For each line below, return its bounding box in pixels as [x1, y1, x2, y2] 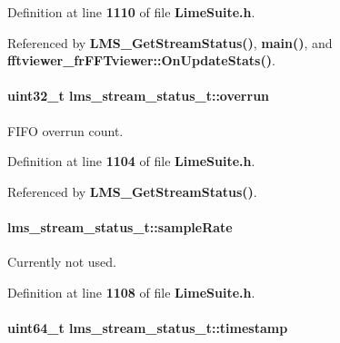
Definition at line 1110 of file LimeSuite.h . [7, 3, 255, 21]
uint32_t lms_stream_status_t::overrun [7, 86, 270, 105]
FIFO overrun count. [7, 121, 124, 140]
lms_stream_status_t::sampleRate [7, 217, 233, 236]
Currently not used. [7, 252, 116, 271]
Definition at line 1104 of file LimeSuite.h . [7, 152, 255, 171]
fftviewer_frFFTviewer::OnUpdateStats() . [7, 51, 275, 70]
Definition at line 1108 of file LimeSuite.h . [7, 282, 255, 301]
